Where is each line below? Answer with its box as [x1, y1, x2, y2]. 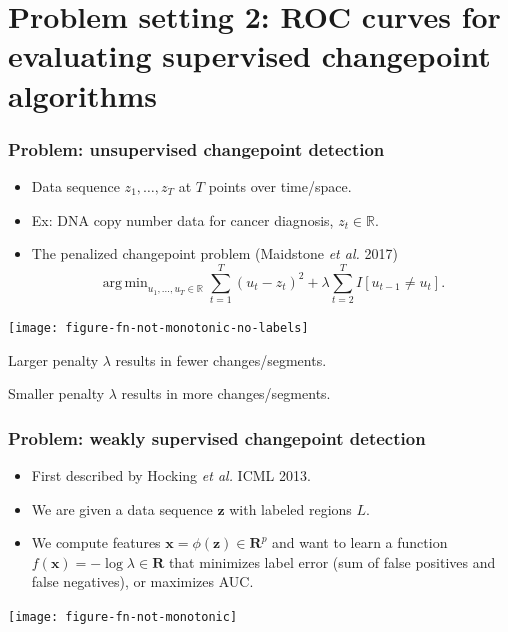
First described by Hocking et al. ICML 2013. [31, 464, 311, 485]
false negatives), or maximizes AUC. [31, 571, 254, 592]
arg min [102, 275, 148, 290]
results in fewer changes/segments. [115, 349, 327, 370]
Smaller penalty [8, 383, 105, 404]
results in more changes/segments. [121, 383, 331, 404]
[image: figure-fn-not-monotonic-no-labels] [8, 320, 309, 335]
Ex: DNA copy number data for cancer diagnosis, [31, 209, 334, 230]
